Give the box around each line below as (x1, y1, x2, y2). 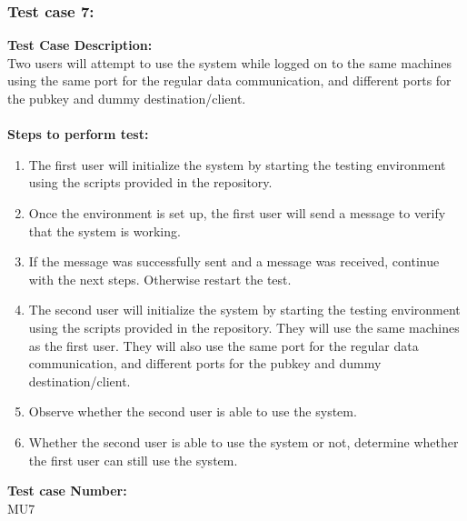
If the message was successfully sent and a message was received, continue (28, 252, 440, 271)
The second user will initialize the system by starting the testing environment (28, 300, 461, 319)
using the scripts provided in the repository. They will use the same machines (28, 317, 460, 336)
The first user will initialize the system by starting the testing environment (28, 155, 446, 174)
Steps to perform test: (7, 125, 149, 144)
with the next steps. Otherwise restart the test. (28, 269, 292, 288)
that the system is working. (28, 221, 181, 240)
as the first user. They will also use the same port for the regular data (28, 336, 419, 355)
